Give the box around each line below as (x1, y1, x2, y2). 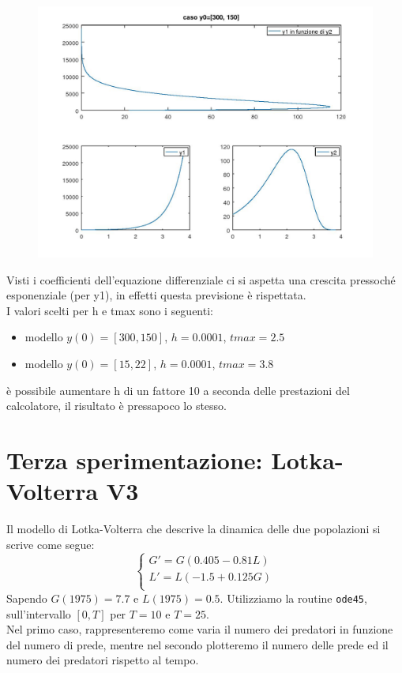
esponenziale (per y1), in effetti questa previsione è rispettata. (6, 287, 306, 303)
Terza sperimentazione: (6, 443, 263, 476)
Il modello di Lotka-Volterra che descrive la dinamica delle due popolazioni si (6, 521, 381, 537)
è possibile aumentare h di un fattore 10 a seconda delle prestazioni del (6, 382, 350, 398)
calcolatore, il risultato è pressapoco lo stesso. (6, 397, 227, 414)
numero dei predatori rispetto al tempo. (6, 652, 199, 668)
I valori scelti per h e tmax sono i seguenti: (6, 302, 213, 318)
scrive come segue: (6, 536, 95, 552)
